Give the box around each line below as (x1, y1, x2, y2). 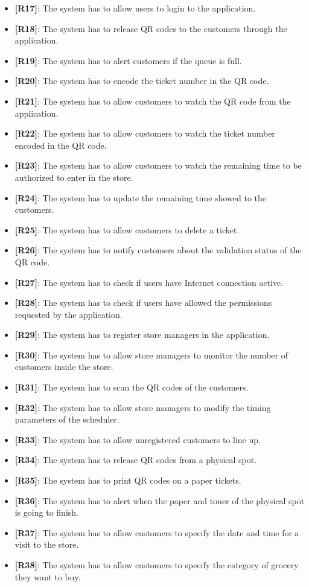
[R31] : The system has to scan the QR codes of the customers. (14, 381, 249, 394)
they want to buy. (14, 570, 81, 583)
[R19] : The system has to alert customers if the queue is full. (14, 54, 242, 66)
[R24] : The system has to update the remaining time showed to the (14, 191, 266, 204)
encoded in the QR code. (14, 138, 107, 151)
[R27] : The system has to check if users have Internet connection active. (14, 276, 284, 288)
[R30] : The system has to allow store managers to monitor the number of (14, 348, 288, 361)
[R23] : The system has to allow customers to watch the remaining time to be (14, 159, 302, 172)
